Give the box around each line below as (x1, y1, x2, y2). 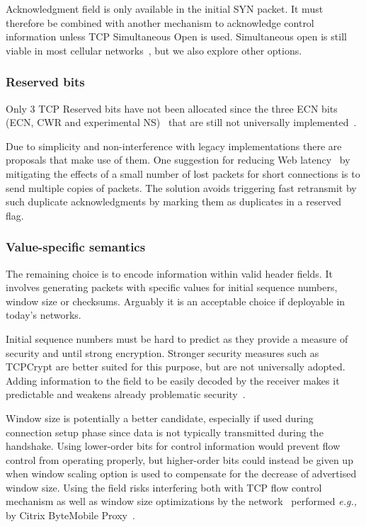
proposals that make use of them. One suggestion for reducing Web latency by (6, 152, 350, 167)
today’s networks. (6, 307, 81, 322)
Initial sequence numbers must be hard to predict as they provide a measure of (6, 331, 348, 346)
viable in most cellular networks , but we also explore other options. (6, 42, 302, 57)
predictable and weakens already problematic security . (6, 387, 246, 402)
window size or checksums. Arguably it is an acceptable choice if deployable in (6, 293, 345, 308)
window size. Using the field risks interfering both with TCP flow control (6, 480, 322, 494)
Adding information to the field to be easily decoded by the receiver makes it (6, 373, 340, 387)
